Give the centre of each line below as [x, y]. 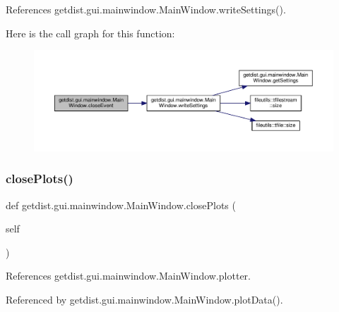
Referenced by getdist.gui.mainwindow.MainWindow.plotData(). [144, 300]
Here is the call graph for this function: [90, 33]
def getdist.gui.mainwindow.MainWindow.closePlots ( [121, 205]
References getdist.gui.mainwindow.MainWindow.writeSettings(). [146, 9]
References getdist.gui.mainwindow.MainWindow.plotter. [128, 276]
